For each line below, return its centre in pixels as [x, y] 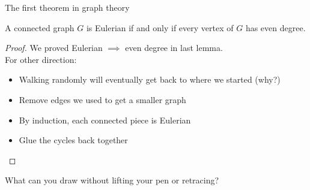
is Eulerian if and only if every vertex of [160, 27]
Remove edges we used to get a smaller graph [102, 99]
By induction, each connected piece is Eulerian [105, 120]
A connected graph [40, 27]
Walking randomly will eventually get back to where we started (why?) [150, 79]
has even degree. [275, 27]
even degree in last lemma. [174, 48]
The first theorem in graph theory [67, 7]
